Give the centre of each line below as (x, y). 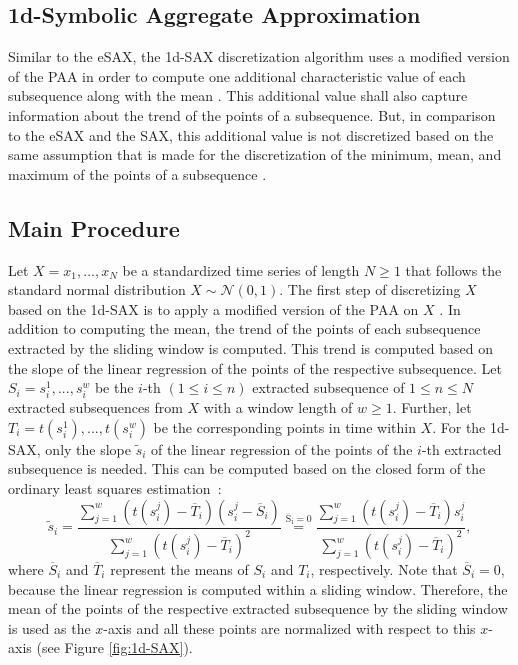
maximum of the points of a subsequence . (137, 173)
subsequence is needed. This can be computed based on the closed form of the (247, 468)
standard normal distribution (97, 289)
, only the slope (83, 448)
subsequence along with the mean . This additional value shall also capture (238, 95)
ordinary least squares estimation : (115, 488)
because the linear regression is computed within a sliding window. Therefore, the (258, 588)
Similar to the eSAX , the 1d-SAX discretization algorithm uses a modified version (259, 56)
